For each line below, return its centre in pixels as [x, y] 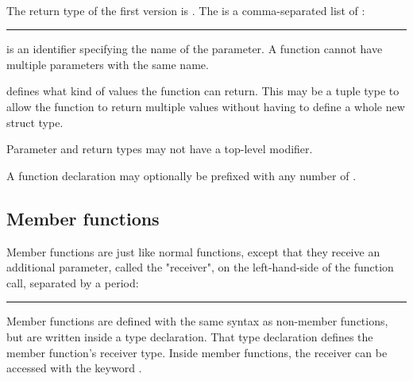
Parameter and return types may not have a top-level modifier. [160, 149]
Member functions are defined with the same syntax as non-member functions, [197, 321]
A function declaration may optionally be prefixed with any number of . [181, 175]
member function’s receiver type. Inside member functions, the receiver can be [197, 352]
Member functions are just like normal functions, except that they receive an [193, 251]
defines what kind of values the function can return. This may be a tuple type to [203, 91]
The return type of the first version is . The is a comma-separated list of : [186, 10]
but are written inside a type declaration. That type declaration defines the [190, 336]
